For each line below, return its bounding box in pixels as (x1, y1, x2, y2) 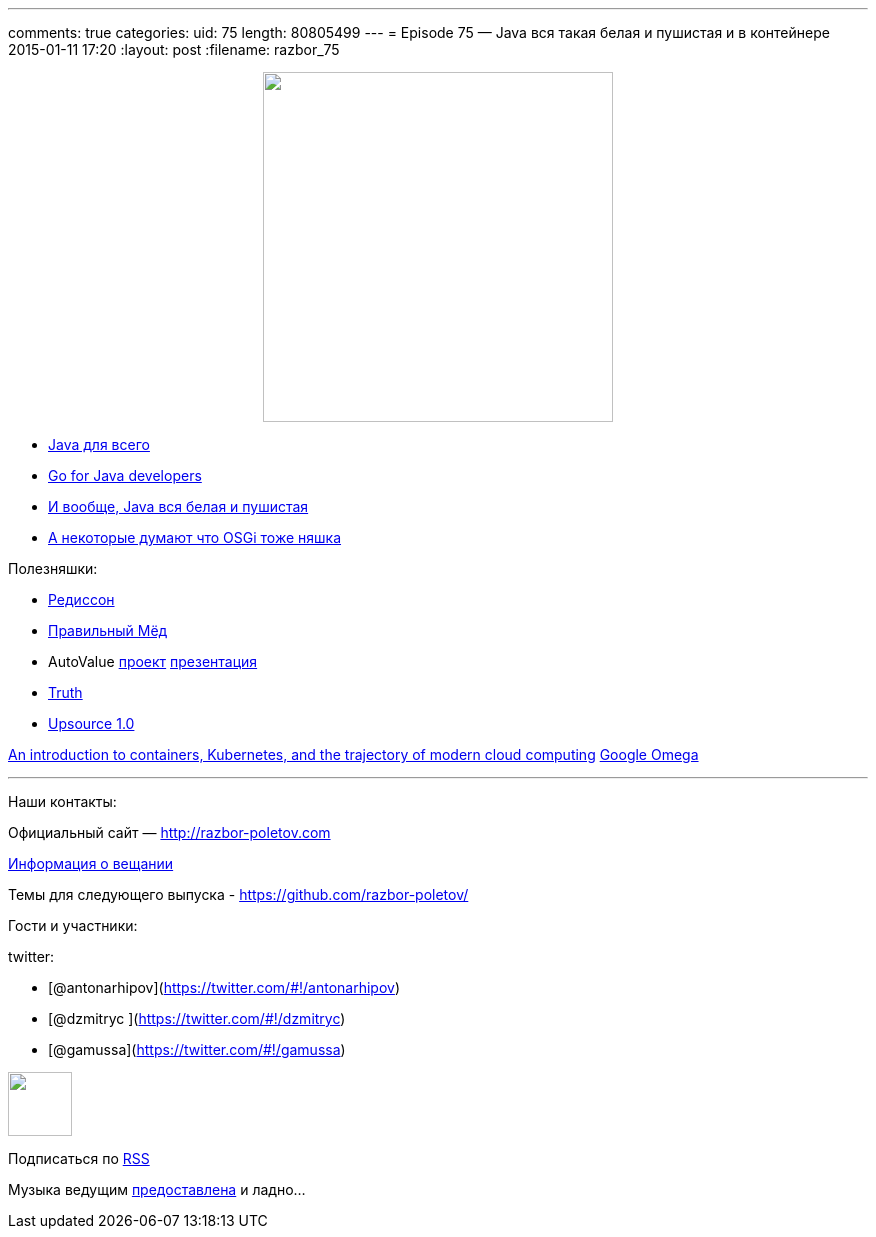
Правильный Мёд (48, 622, 168, 639)
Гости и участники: (8, 917, 138, 934)
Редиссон (48, 591, 115, 608)
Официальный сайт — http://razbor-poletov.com (8, 824, 331, 841)
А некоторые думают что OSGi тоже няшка (48, 529, 342, 546)
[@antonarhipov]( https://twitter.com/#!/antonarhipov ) (48, 979, 401, 996)
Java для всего (48, 436, 150, 453)
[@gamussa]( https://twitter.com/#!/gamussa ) (48, 1041, 346, 1058)
